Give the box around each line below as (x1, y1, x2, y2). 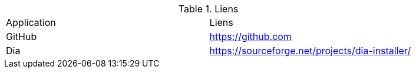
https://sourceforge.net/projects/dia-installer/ (209, 45, 411, 57)
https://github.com (209, 31, 292, 42)
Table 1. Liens (178, 3, 239, 15)
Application (6, 16, 56, 28)
